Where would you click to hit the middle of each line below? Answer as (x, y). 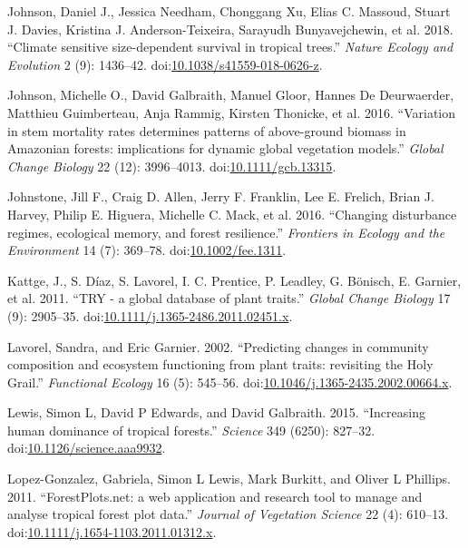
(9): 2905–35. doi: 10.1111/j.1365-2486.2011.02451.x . (150, 315)
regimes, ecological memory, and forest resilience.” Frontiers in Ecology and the (226, 232)
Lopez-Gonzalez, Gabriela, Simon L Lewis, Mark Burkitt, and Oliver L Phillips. (229, 479)
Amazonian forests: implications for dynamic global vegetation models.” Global (225, 148)
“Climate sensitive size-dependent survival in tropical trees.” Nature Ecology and (230, 47)
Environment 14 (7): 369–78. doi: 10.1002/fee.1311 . (147, 250)
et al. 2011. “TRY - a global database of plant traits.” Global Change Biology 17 (229, 298)
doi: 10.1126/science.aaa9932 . (87, 448)
